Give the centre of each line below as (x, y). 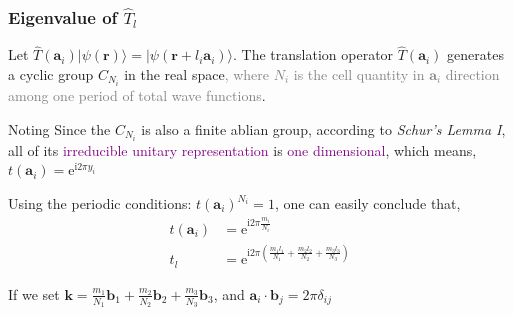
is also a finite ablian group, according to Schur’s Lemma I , (323, 128)
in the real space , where (196, 74)
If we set (34, 293)
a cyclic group (51, 74)
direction (472, 74)
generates (475, 54)
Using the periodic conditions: (100, 203)
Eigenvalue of (63, 16)
